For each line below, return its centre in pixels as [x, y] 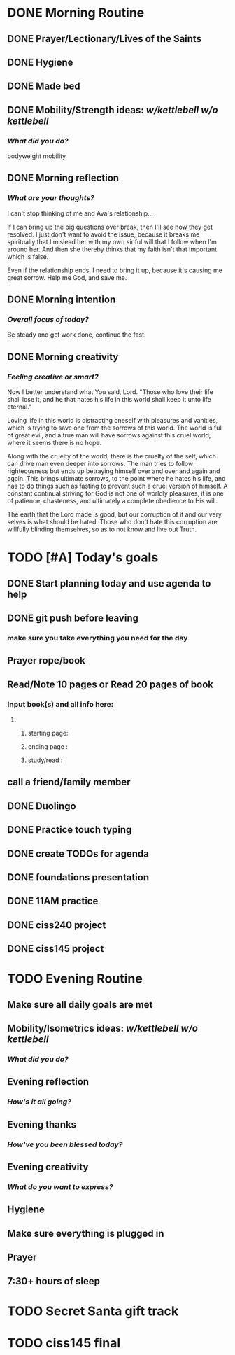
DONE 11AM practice [53, 901]
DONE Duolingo [42, 806]
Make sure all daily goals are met [80, 1005]
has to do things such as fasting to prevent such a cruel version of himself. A [117, 486]
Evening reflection [48, 1082]
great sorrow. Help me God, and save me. [67, 277]
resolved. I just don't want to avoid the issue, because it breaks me [104, 234]
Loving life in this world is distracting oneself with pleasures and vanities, [113, 421]
